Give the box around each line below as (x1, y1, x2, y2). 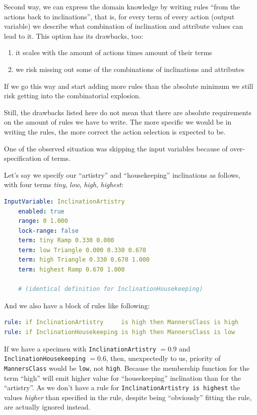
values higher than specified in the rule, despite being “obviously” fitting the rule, (4, 392, 252, 402)
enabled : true (18, 207, 64, 215)
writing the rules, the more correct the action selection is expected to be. (4, 126, 226, 137)
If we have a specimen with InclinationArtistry (4, 343, 156, 353)
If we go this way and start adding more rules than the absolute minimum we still (4, 80, 254, 91)
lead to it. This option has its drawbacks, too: (4, 30, 143, 41)
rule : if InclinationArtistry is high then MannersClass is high (4, 319, 239, 326)
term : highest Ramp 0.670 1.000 (18, 266, 125, 274)
